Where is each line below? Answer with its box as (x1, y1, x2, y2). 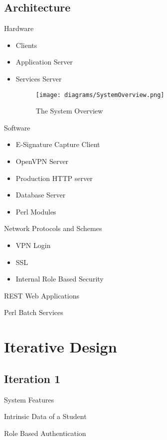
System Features (4, 394, 54, 404)
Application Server (15, 56, 73, 67)
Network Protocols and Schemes (4, 223, 102, 233)
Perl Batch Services (4, 307, 63, 317)
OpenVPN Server (15, 156, 69, 166)
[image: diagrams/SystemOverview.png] (35, 91, 165, 98)
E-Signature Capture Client (15, 139, 100, 149)
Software (4, 122, 30, 132)
